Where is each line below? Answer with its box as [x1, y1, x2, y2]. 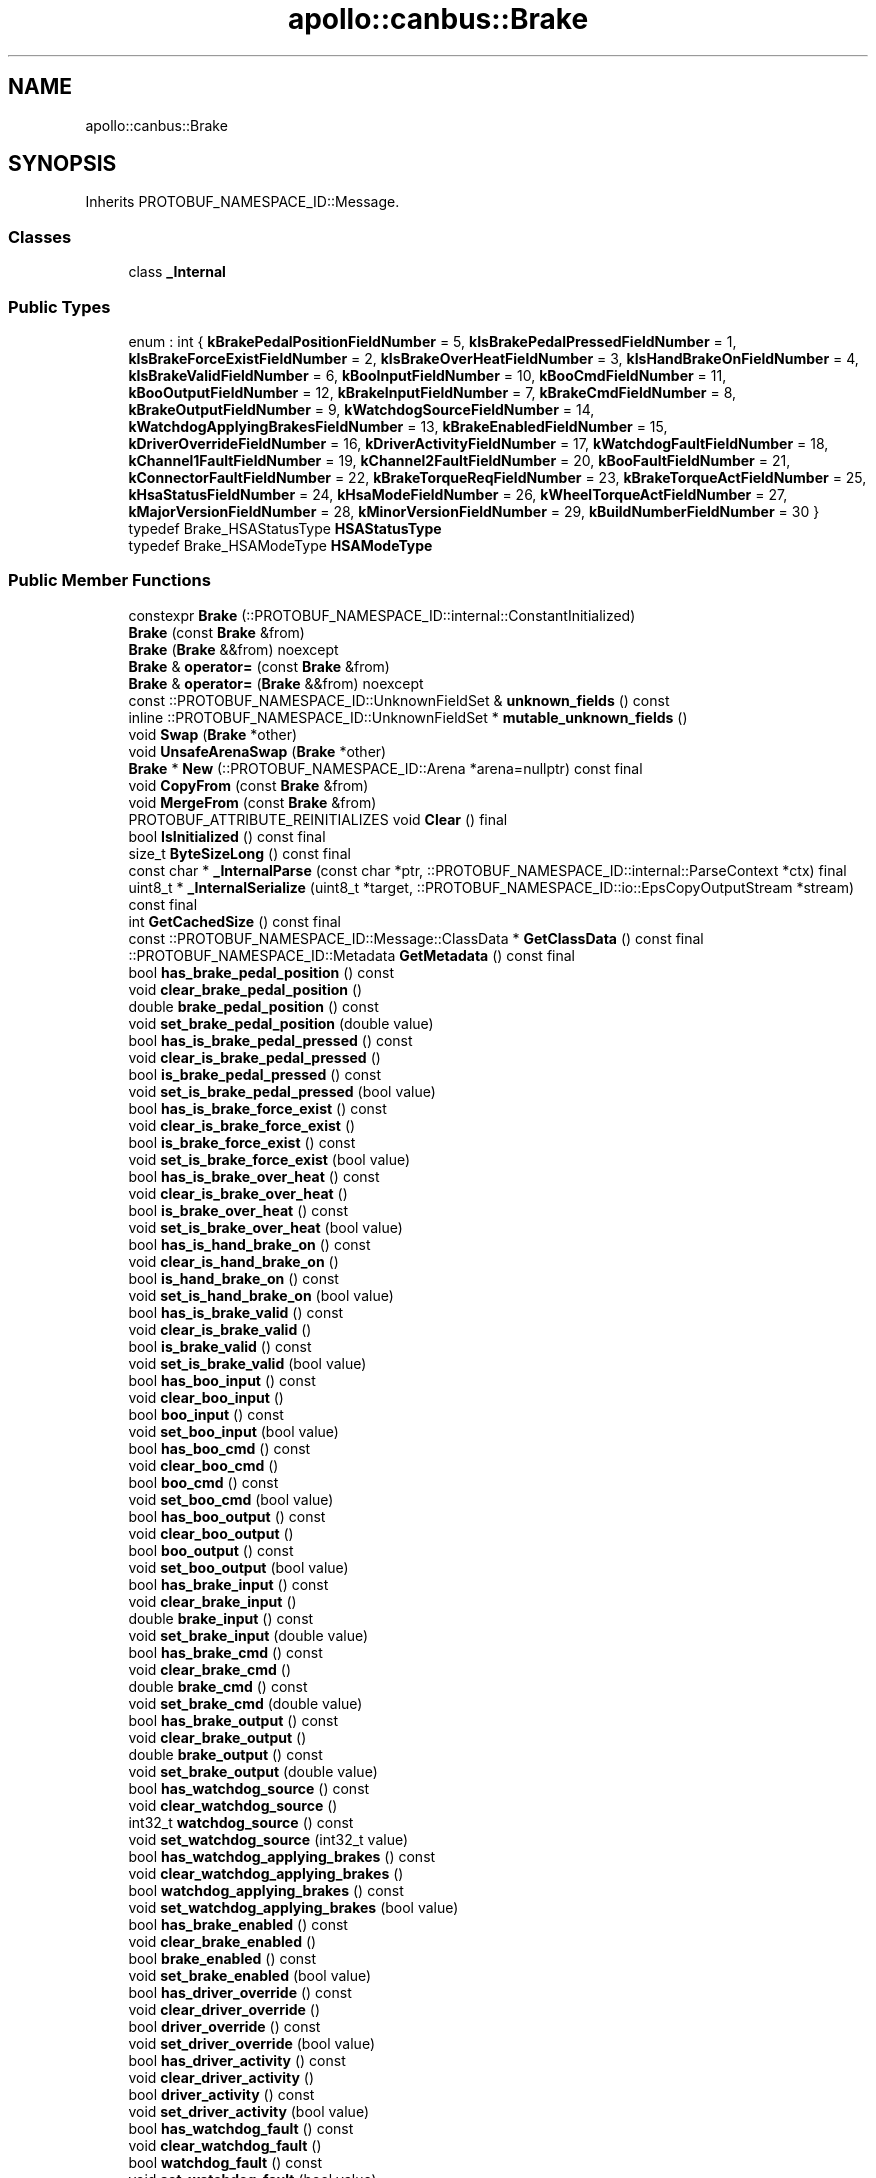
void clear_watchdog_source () [128, 1796, 338, 1814]
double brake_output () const [128, 1745, 323, 1763]
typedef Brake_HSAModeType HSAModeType [128, 536, 433, 554]
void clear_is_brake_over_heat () [128, 1184, 348, 1202]
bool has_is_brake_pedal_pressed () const [128, 1031, 413, 1049]
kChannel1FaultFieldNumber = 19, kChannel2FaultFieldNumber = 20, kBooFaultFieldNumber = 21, [128, 451, 791, 469]
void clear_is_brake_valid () [128, 1320, 312, 1338]
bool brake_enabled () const [128, 1949, 317, 1967]
